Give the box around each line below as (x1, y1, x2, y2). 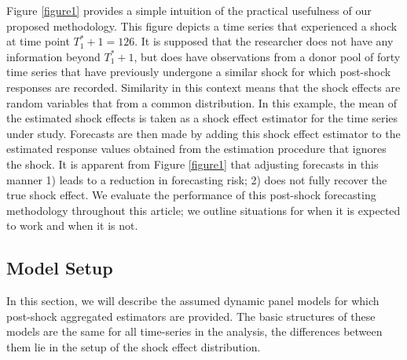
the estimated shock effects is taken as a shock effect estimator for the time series (6, 110, 398, 126)
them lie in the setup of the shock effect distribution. (6, 338, 261, 355)
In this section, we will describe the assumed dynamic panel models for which (6, 293, 379, 309)
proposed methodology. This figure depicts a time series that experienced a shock (6, 17, 398, 34)
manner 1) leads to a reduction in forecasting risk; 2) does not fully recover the (6, 171, 387, 187)
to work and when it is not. (6, 217, 138, 234)
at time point (6, 33, 70, 49)
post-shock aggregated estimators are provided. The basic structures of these (6, 307, 376, 324)
